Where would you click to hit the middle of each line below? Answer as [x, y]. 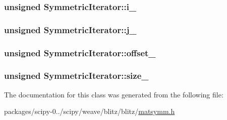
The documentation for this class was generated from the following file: [114, 94]
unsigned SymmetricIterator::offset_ [80, 52]
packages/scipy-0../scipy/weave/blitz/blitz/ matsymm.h [90, 111]
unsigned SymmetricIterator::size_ [76, 76]
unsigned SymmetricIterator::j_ [70, 29]
